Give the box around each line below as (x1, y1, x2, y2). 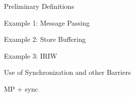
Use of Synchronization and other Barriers (4, 67, 131, 77)
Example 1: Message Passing (4, 17, 90, 28)
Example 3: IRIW (4, 50, 57, 61)
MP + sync (4, 83, 38, 94)
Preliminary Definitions (4, 1, 74, 11)
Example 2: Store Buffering (4, 34, 86, 44)
